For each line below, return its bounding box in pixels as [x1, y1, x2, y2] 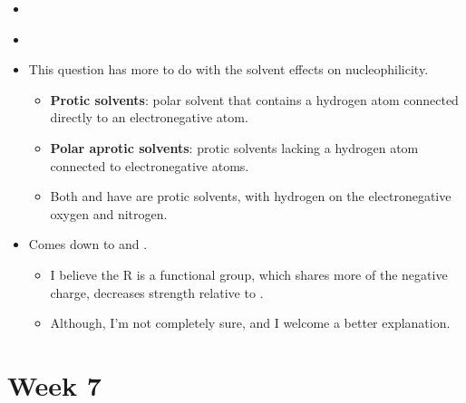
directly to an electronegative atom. [50, 108, 248, 127]
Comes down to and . [28, 235, 148, 254]
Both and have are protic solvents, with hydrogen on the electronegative [50, 187, 451, 206]
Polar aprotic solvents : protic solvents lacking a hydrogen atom [50, 138, 419, 157]
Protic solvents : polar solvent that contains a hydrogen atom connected [50, 90, 459, 109]
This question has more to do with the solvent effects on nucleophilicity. [28, 60, 429, 79]
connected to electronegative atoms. [50, 156, 249, 175]
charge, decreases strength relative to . [50, 283, 264, 302]
